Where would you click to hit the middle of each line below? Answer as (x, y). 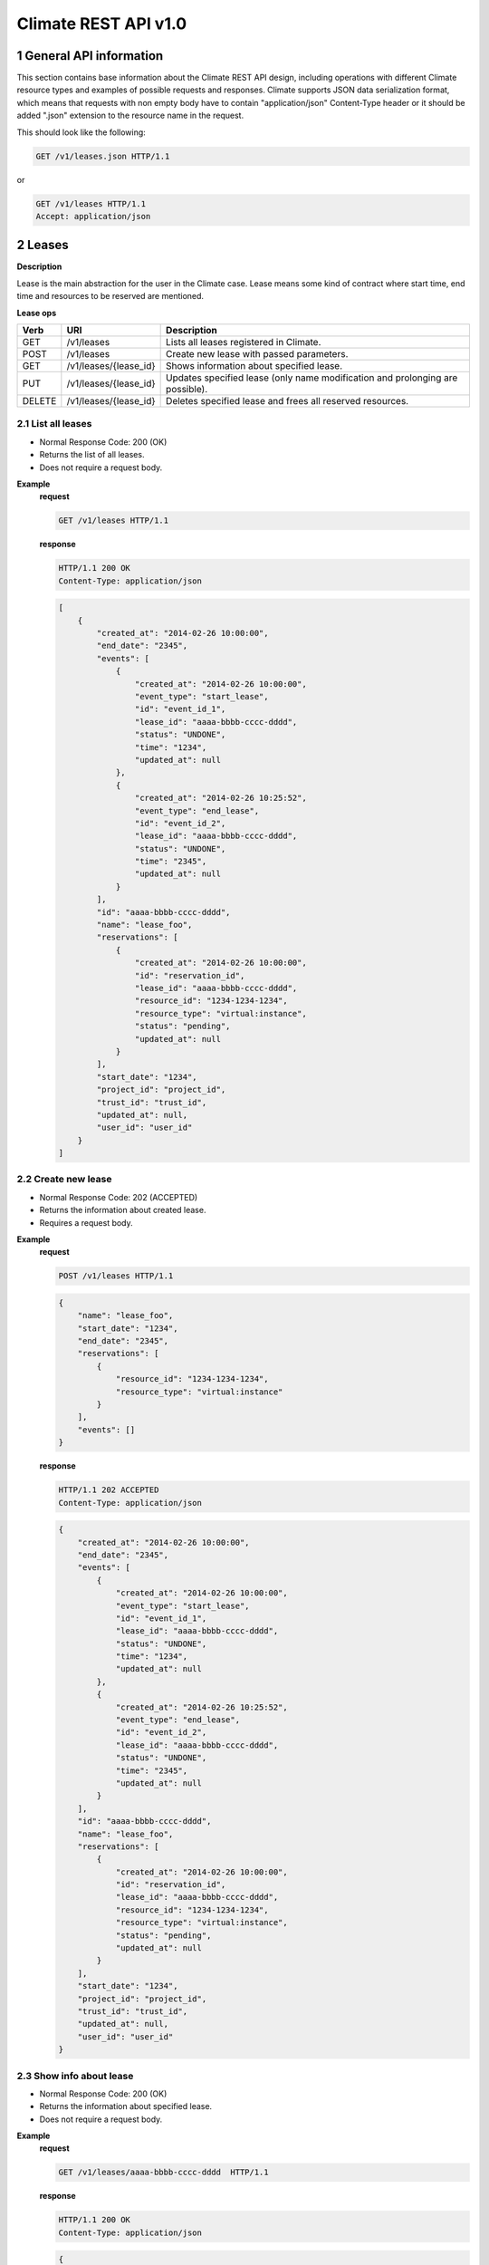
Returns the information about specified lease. (126, 2106)
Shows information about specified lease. (254, 366)
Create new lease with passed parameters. (257, 354)
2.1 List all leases (54, 424)
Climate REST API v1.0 (102, 24)
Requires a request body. (86, 1222)
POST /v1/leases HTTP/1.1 (116, 1276)
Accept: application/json (93, 216)
